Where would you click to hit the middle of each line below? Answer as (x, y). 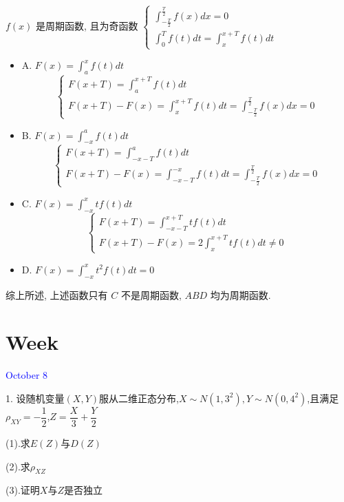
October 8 (27, 375)
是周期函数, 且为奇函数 (87, 25)
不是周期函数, (151, 294)
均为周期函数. (240, 294)
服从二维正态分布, (139, 398)
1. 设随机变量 (35, 398)
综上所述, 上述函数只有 (57, 294)
